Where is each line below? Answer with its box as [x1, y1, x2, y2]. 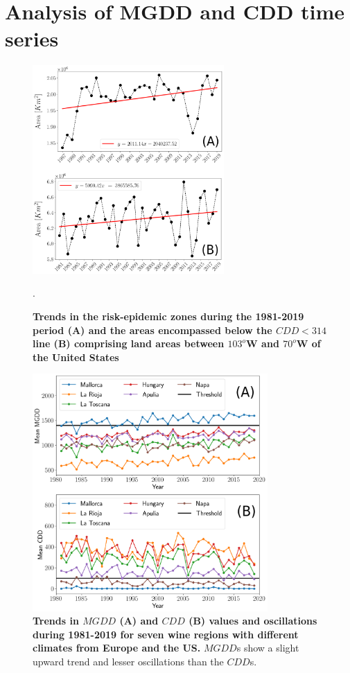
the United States [33, 349, 119, 364]
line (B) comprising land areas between [33, 336, 225, 351]
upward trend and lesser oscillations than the [33, 654, 224, 668]
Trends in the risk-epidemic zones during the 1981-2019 [33, 309, 304, 324]
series [5, 24, 59, 53]
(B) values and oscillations [189, 613, 317, 628]
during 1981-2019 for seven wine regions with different [33, 627, 299, 641]
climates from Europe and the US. [33, 640, 201, 655]
